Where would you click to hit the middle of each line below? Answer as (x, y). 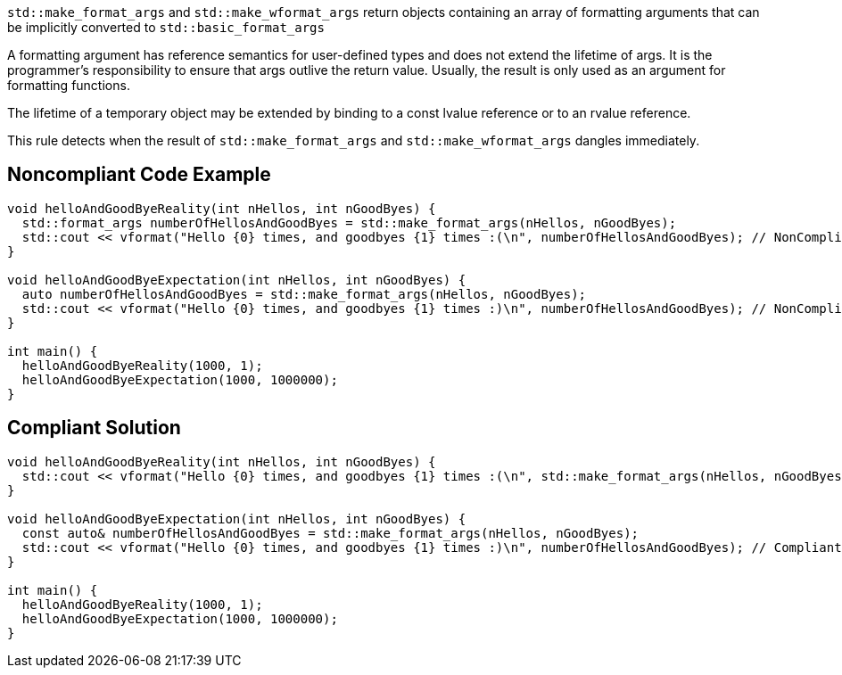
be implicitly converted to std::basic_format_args (166, 27)
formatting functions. (69, 85)
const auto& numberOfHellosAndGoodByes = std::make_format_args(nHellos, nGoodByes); (330, 533)
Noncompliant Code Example (139, 175)
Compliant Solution (94, 428)
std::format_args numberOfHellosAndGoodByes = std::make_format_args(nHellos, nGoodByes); (349, 222)
